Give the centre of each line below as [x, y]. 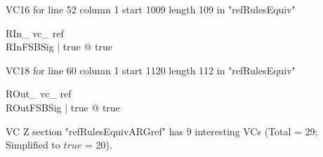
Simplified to [33, 145]
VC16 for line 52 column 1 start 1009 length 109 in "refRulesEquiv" [151, 9]
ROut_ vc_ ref [39, 94]
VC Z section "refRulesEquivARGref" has [94, 131]
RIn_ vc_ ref [35, 33]
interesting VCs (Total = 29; [256, 131]
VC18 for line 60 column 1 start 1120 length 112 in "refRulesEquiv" [151, 70]
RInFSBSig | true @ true [59, 47]
